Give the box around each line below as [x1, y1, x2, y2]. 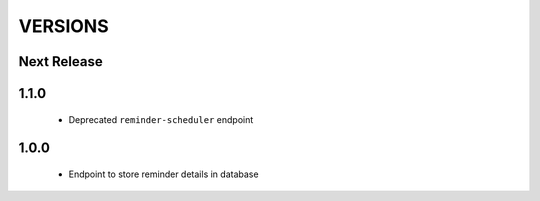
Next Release [18, 53, 104, 70]
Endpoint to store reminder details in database [68, 168, 259, 180]
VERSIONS [18, 15, 109, 37]
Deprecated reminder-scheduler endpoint [68, 113, 254, 125]
